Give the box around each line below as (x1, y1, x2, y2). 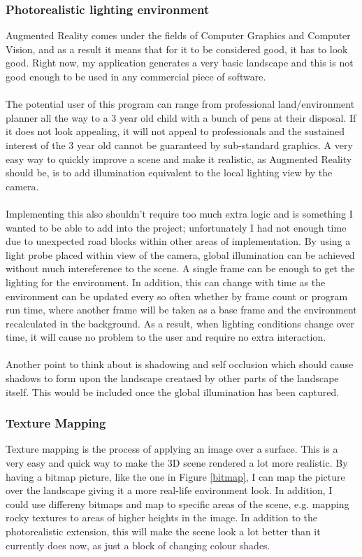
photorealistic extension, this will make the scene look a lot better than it (6, 524, 321, 539)
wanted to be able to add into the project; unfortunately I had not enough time (6, 220, 347, 234)
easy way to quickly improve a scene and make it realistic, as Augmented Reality (6, 151, 352, 166)
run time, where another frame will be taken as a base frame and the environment (6, 302, 357, 317)
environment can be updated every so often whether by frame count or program (6, 288, 348, 303)
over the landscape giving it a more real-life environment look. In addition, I (6, 483, 333, 498)
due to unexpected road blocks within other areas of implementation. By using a (6, 234, 351, 248)
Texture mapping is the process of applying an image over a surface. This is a (6, 442, 338, 456)
